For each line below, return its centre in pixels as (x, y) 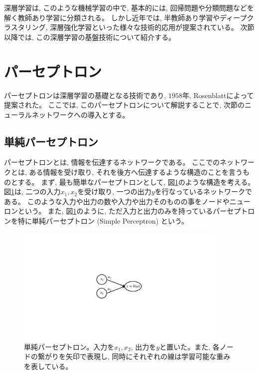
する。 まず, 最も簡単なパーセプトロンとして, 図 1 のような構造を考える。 (136, 182)
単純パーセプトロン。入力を (69, 346)
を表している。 (48, 366)
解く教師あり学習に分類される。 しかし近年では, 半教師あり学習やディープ (126, 17)
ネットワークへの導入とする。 (80, 114)
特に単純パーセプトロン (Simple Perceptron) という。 (103, 221)
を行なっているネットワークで (203, 191)
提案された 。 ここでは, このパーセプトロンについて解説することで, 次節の (124, 105)
